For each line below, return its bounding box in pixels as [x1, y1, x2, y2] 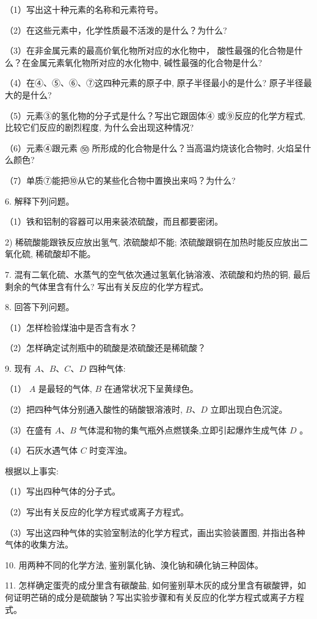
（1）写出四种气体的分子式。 [5, 485, 120, 498]
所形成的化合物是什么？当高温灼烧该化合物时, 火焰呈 [92, 141, 303, 154]
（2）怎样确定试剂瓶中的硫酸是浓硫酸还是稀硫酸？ [5, 341, 206, 354]
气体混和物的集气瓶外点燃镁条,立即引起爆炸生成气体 [79, 423, 287, 436]
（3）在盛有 [5, 423, 52, 436]
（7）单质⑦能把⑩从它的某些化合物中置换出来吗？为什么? [5, 173, 236, 186]
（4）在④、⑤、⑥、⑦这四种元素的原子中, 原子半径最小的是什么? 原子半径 [5, 76, 304, 89]
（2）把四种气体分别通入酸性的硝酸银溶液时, [5, 403, 183, 416]
